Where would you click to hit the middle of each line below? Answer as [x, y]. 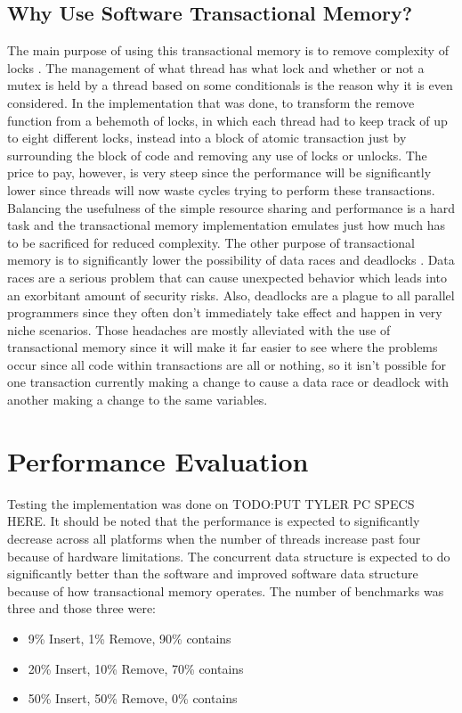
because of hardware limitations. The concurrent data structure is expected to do [229, 556]
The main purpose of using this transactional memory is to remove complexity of [228, 50]
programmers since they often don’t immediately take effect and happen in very [225, 312]
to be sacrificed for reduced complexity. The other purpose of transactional [211, 242]
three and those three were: [82, 608]
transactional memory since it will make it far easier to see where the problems [223, 347]
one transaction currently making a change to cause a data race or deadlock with [228, 382]
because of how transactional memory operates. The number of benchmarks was [226, 590]
